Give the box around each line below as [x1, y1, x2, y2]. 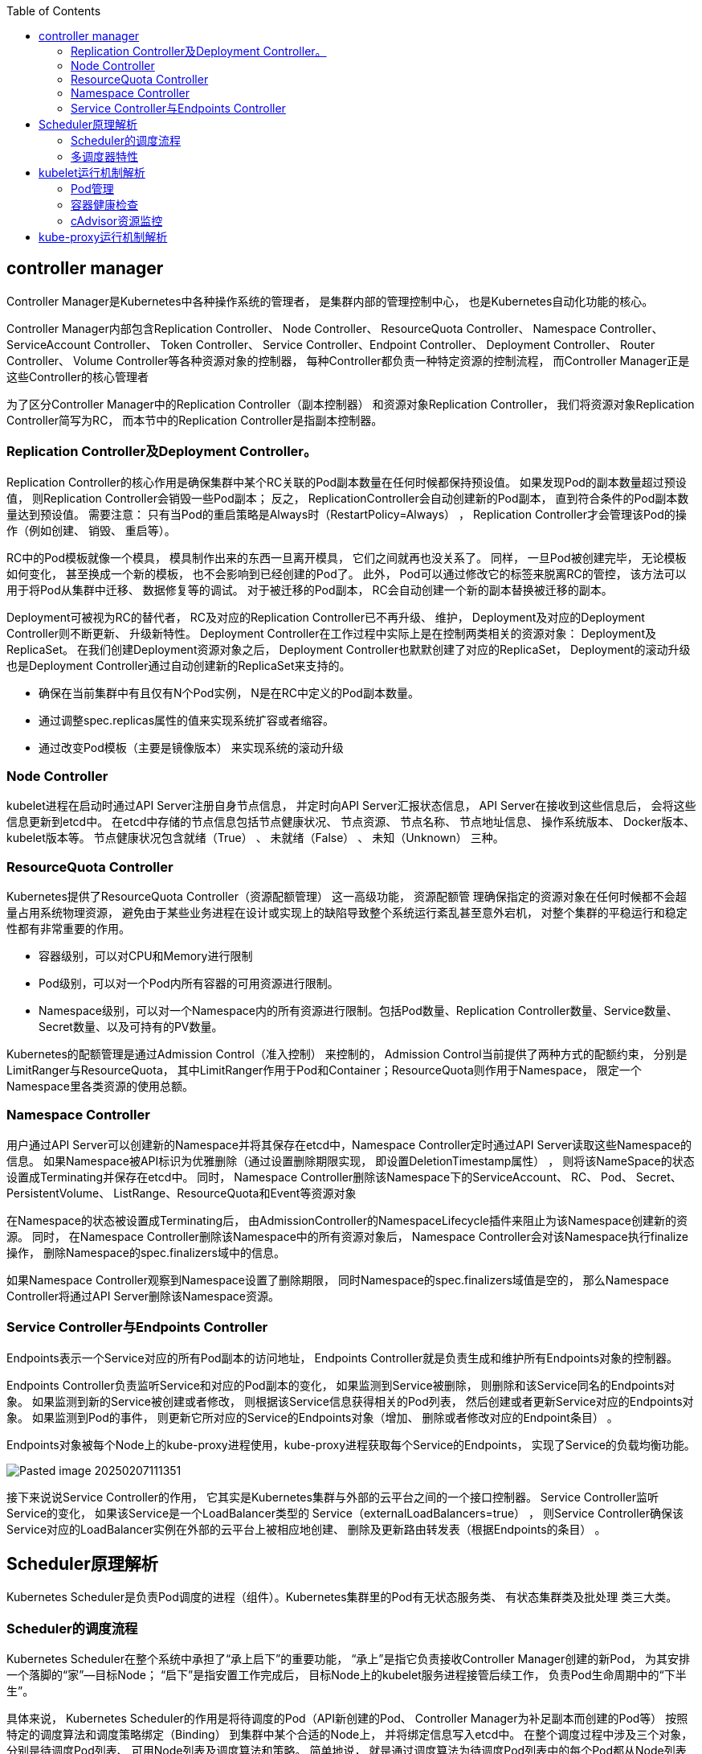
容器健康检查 [71, 198, 138, 212]
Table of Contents [6, 4, 101, 18]
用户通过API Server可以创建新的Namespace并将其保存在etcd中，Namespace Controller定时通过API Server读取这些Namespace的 [6, 1137, 692, 1152]
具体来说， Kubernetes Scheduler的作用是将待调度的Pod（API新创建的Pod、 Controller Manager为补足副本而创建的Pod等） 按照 [6, 1711, 688, 1726]
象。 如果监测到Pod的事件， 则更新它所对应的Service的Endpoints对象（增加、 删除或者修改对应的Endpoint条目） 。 [6, 1410, 618, 1424]
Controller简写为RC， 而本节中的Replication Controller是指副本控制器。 [6, 413, 383, 427]
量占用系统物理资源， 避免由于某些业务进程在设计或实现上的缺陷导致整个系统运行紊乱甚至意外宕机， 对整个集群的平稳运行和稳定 [6, 906, 688, 920]
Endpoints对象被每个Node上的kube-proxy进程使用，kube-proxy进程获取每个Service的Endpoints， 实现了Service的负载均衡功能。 [6, 1437, 696, 1452]
